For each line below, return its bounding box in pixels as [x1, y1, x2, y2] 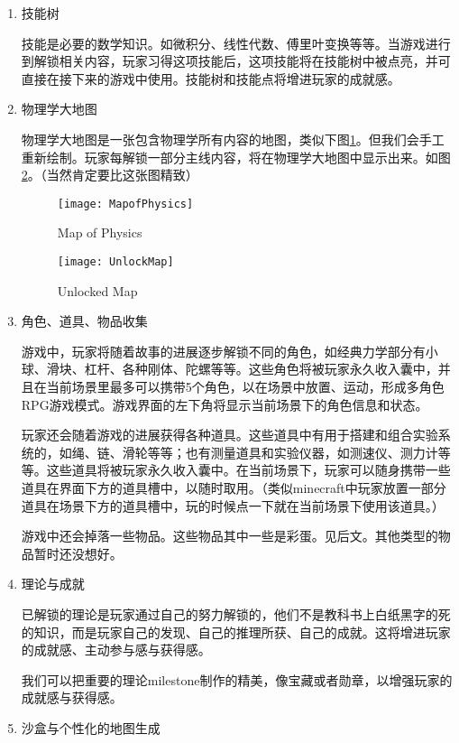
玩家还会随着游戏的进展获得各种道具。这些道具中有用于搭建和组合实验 [21, 425, 438, 444]
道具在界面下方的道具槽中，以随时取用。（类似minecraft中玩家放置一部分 [21, 478, 446, 497]
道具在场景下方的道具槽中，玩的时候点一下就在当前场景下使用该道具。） [21, 496, 445, 515]
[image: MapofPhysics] [57, 197, 194, 210]
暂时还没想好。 [33, 543, 123, 562]
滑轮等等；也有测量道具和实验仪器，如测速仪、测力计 [122, 442, 438, 461]
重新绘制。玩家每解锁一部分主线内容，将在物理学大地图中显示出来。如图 [21, 147, 451, 166]
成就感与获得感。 [21, 688, 123, 707]
